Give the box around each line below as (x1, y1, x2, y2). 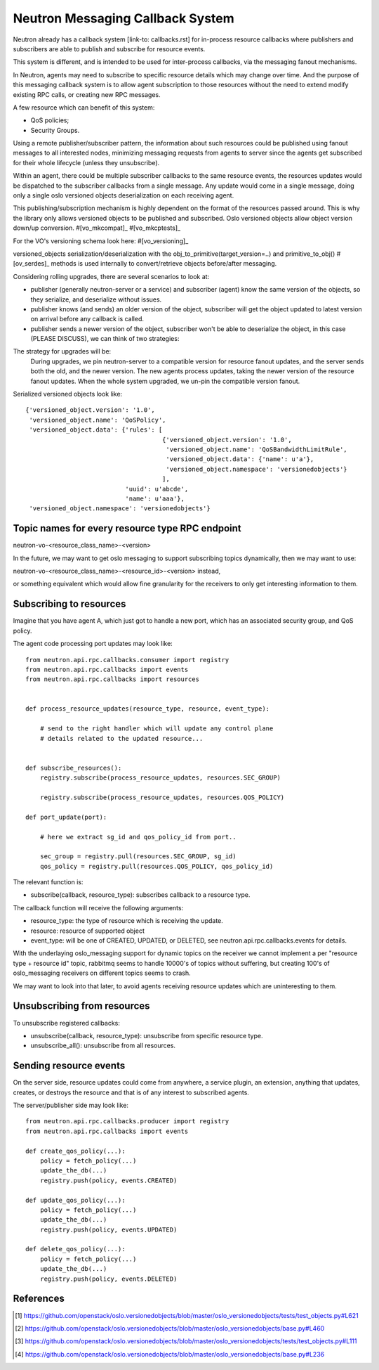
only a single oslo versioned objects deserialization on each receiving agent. (13, 191, 234, 200)
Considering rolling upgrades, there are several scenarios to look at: (13, 272, 210, 280)
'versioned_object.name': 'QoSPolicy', (29, 415, 166, 424)
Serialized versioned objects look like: (13, 390, 123, 399)
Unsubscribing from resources (13, 1000, 150, 1012)
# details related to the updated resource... (39, 735, 204, 742)
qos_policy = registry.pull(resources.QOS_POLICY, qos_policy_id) (39, 862, 274, 870)
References (13, 1293, 65, 1305)
